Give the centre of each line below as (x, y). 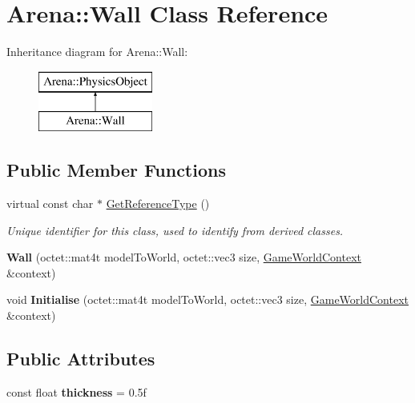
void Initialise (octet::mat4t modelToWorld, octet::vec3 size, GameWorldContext (207, 299)
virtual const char (50, 203)
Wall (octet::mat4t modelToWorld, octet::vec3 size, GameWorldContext (184, 257)
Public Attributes (81, 359)
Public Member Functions (116, 170)
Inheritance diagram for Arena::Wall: (97, 52)
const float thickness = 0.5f (77, 391)
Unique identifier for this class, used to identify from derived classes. (175, 230)
